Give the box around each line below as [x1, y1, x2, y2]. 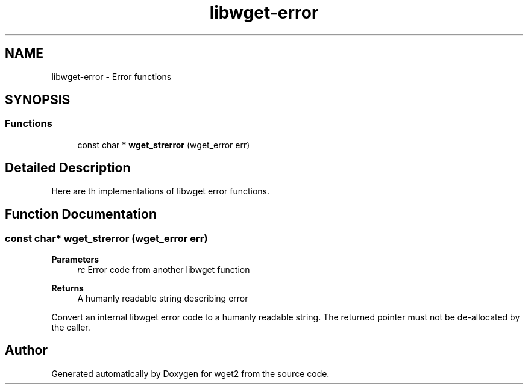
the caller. [51, 322, 90, 332]
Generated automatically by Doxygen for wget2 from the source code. [51, 368, 330, 379]
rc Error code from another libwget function [77, 264, 250, 275]
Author [5, 343, 48, 358]
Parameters [51, 254, 99, 264]
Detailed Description [5, 160, 131, 176]
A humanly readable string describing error [77, 293, 248, 303]
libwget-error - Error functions [51, 71, 172, 82]
